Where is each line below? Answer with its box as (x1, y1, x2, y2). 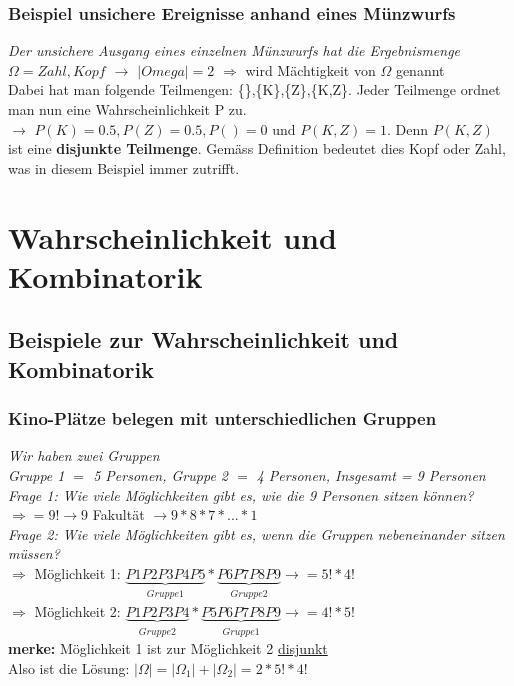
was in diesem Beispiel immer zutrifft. (8, 157, 240, 178)
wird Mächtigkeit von (245, 59, 376, 80)
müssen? (8, 543, 60, 564)
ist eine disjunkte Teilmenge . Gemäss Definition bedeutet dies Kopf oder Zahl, (8, 138, 506, 159)
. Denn (387, 118, 429, 139)
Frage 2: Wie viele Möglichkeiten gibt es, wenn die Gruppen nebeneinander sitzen (8, 523, 505, 544)
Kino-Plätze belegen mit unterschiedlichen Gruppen (8, 406, 437, 431)
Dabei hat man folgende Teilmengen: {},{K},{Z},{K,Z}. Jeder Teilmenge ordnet (8, 79, 501, 100)
